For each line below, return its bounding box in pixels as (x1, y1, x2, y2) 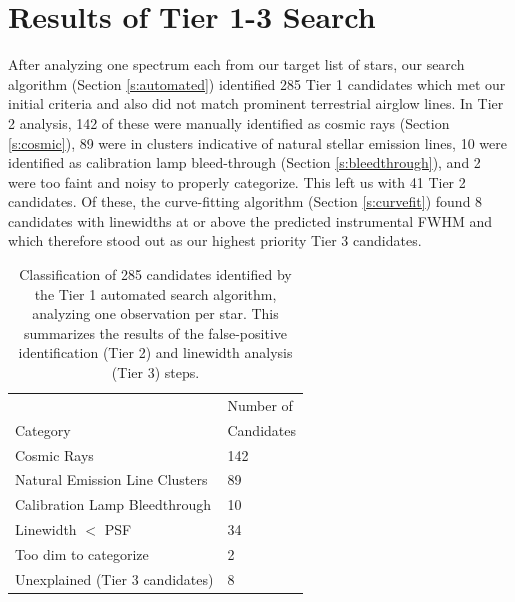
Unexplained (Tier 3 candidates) (15, 568, 214, 589)
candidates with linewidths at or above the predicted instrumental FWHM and (8, 210, 492, 231)
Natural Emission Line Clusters (15, 469, 208, 490)
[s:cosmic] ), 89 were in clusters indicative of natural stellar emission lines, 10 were (8, 132, 507, 153)
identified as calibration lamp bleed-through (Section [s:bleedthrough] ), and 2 (8, 152, 481, 173)
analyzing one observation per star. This (32, 303, 279, 324)
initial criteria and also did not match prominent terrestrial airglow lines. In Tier (8, 93, 504, 114)
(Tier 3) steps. (111, 362, 200, 383)
